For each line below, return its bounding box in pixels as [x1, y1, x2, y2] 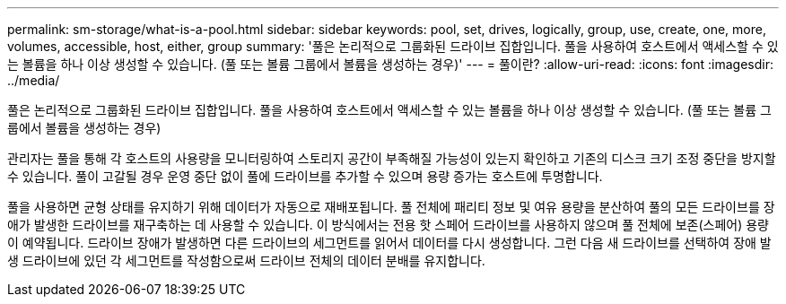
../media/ [7, 73, 60, 88]
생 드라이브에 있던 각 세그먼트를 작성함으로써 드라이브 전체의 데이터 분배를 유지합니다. [7, 253, 485, 268]
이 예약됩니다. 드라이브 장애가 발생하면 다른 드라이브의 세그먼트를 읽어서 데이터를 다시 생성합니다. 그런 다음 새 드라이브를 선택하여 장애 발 [7, 235, 772, 250]
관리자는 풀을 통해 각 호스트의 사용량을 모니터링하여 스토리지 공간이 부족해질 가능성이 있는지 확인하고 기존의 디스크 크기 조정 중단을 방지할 [7, 151, 776, 166]
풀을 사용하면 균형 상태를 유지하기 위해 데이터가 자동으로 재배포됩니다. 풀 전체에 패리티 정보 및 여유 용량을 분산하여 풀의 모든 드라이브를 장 [7, 199, 775, 214]
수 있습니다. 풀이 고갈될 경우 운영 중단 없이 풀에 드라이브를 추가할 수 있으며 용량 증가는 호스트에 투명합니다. [7, 169, 603, 184]
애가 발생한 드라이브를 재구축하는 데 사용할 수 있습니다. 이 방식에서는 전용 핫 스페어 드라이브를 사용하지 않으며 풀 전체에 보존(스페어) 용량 [7, 217, 769, 232]
